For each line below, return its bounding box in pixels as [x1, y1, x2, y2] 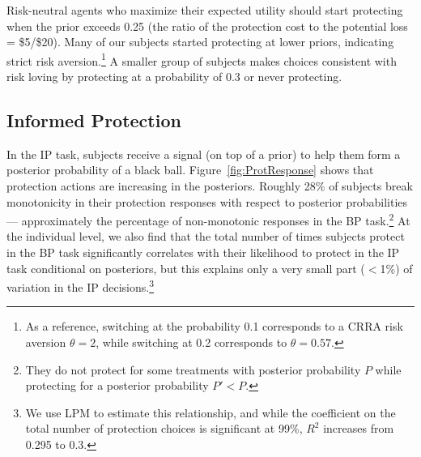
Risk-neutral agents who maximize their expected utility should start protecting [6, 2, 403, 18]
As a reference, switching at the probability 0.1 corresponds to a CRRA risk [25, 318, 403, 335]
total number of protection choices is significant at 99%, [25, 420, 303, 437]
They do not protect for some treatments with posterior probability [25, 361, 361, 378]
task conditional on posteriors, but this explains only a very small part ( [6, 259, 365, 276]
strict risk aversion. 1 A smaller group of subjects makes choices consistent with [6, 49, 397, 69]
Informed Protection [6, 108, 181, 133]
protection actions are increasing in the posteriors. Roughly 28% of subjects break [6, 177, 413, 194]
